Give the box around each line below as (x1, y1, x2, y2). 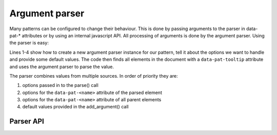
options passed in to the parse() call (22, 82, 98, 88)
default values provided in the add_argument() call (22, 104, 129, 110)
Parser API (9, 117, 45, 126)
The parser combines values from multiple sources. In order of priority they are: (9, 73, 178, 79)
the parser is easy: (9, 40, 49, 46)
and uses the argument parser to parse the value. (9, 63, 114, 70)
